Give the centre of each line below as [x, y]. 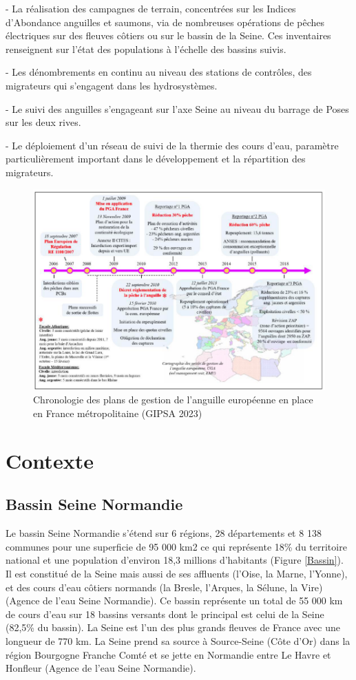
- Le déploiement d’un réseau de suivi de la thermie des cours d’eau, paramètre [172, 145]
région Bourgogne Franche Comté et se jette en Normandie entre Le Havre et [168, 654]
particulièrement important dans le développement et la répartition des [156, 159]
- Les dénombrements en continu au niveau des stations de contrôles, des [159, 72]
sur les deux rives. [43, 122]
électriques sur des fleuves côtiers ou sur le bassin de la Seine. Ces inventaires [168, 35]
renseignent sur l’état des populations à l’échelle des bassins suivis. [146, 49]
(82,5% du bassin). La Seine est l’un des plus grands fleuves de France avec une [173, 627]
